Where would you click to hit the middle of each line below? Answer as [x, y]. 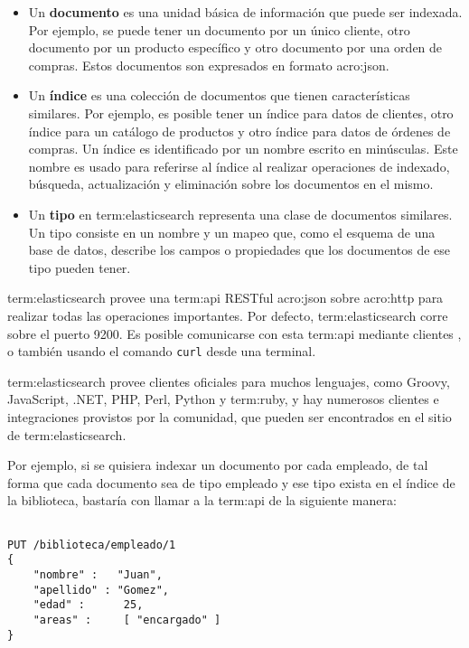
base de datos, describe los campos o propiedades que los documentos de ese [239, 250]
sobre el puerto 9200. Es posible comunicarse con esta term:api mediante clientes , [234, 333]
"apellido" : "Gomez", [101, 590]
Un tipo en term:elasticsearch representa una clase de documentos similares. [240, 214]
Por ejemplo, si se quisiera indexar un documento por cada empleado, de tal [218, 465]
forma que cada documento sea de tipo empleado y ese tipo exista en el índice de [231, 482]
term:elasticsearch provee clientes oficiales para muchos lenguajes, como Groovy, [229, 381]
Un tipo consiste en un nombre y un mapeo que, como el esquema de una [232, 232]
